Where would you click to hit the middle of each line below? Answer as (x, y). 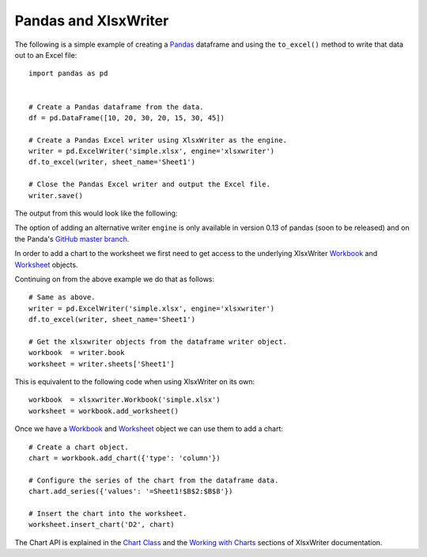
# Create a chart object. (79, 447)
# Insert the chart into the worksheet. (108, 514)
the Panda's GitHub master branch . (72, 238)
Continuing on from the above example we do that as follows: (115, 279)
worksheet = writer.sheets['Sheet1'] (102, 364)
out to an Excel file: (46, 55)
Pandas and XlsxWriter (92, 21)
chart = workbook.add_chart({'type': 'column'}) (125, 458)
